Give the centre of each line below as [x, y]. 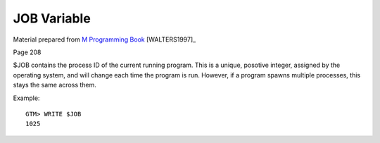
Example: [26, 98]
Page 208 [27, 52]
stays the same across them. [55, 85]
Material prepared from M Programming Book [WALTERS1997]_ [104, 39]
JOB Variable [52, 18]
